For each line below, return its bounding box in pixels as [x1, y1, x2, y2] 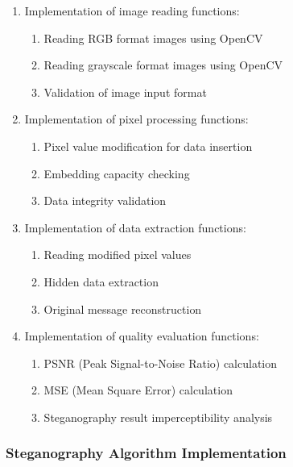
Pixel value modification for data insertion [43, 137, 253, 154]
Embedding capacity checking [43, 165, 190, 181]
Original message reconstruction [43, 300, 202, 317]
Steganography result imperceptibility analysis [43, 408, 273, 425]
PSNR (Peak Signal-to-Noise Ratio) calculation [43, 354, 278, 371]
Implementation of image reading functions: [24, 2, 240, 19]
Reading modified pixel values [43, 246, 192, 263]
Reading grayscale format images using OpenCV [43, 56, 283, 73]
